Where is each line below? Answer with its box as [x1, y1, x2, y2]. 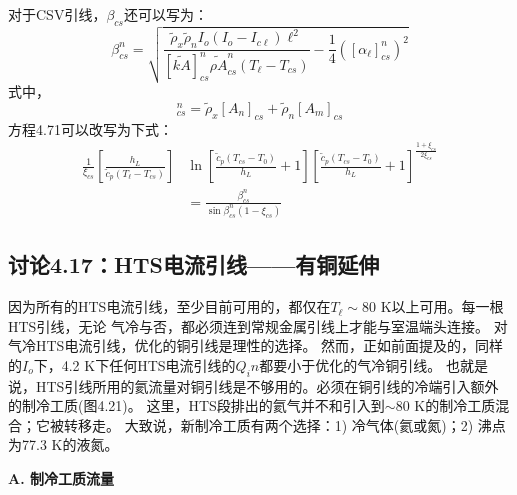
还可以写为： [123, 4, 208, 24]
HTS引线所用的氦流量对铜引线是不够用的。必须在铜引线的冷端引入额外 [35, 375, 499, 396]
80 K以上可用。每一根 [362, 296, 504, 317]
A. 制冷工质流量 [8, 468, 114, 489]
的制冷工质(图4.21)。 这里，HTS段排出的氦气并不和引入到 [8, 395, 385, 416]
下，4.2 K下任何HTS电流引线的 [33, 354, 236, 375]
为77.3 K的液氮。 [8, 434, 119, 455]
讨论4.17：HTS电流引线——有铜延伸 [8, 249, 380, 280]
